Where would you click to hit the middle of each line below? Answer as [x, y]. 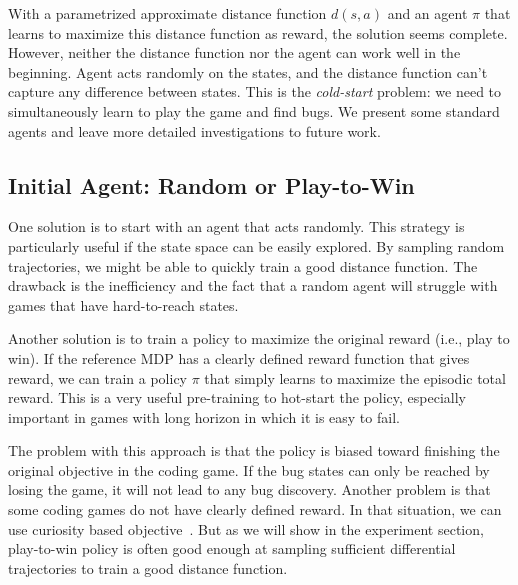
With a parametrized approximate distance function [167, 13]
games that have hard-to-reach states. [123, 304]
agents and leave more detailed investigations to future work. [194, 130]
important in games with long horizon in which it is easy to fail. [204, 416]
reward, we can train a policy [98, 377]
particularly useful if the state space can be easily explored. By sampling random [256, 245]
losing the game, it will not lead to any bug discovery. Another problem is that [249, 489]
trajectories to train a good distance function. [148, 567]
